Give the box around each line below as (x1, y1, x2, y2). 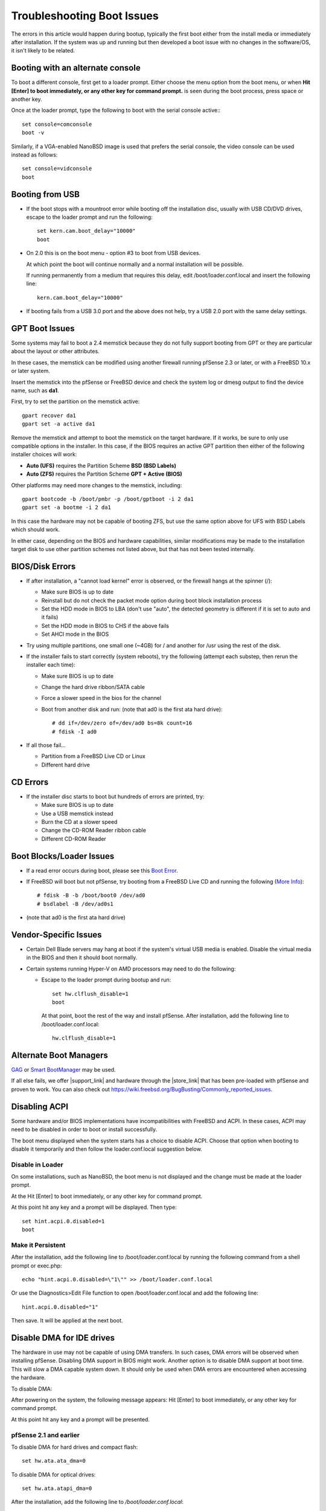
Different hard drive (41, 761, 90, 768)
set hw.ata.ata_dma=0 (22, 1457, 86, 1464)
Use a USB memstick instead (41, 810, 114, 817)
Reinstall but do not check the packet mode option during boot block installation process (41, 597, 262, 604)
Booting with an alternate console (11, 63, 141, 73)
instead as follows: (11, 151, 58, 158)
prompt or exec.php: (11, 1262, 62, 1269)
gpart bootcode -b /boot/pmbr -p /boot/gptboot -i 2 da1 (22, 496, 194, 502)
